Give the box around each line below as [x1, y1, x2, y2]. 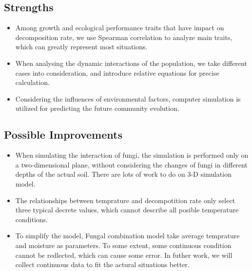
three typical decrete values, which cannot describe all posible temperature [15, 205, 239, 215]
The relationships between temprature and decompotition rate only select [15, 195, 235, 205]
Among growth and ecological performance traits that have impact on [15, 22, 224, 33]
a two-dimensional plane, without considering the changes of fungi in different [15, 159, 248, 169]
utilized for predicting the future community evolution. [15, 103, 179, 113]
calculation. [15, 77, 50, 87]
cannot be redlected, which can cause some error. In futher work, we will [15, 250, 233, 260]
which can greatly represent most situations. [15, 42, 148, 52]
